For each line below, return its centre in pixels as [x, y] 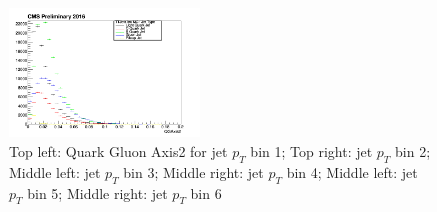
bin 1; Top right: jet [311, 150]
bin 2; [413, 150]
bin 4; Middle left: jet [352, 171]
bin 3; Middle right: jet [193, 171]
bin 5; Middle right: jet [97, 192]
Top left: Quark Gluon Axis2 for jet [118, 150]
